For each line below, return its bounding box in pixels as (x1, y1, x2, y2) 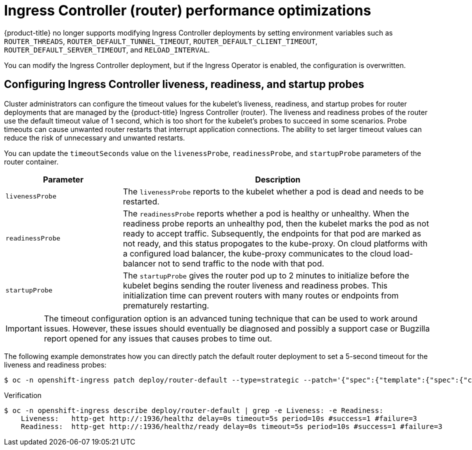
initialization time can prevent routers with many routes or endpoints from (122, 290, 399, 300)
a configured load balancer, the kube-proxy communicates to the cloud (122, 248, 391, 258)
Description (255, 174, 300, 184)
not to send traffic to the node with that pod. (158, 258, 324, 268)
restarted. (122, 196, 159, 206)
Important (5, 323, 42, 333)
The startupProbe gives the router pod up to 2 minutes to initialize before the (122, 270, 409, 280)
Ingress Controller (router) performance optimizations (4, 2, 371, 19)
